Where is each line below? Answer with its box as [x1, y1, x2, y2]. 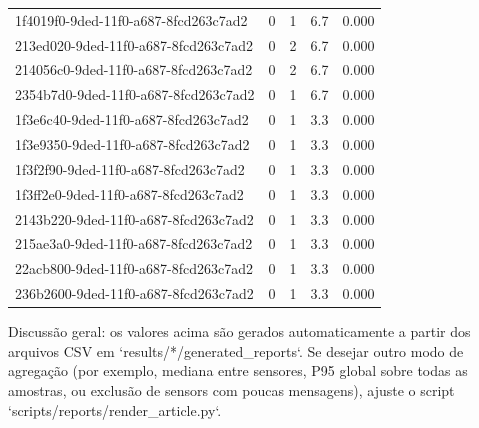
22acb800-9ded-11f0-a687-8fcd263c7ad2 [15, 258, 253, 279]
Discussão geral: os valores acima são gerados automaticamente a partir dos [8, 321, 471, 342]
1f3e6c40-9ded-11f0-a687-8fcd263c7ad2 [15, 109, 249, 130]
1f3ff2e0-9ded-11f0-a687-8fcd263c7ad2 [15, 183, 244, 204]
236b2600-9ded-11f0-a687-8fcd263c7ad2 [15, 283, 254, 304]
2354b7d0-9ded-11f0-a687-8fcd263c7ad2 [15, 84, 255, 105]
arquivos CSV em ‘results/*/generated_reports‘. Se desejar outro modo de [8, 340, 464, 361]
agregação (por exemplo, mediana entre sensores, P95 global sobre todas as [8, 360, 468, 381]
